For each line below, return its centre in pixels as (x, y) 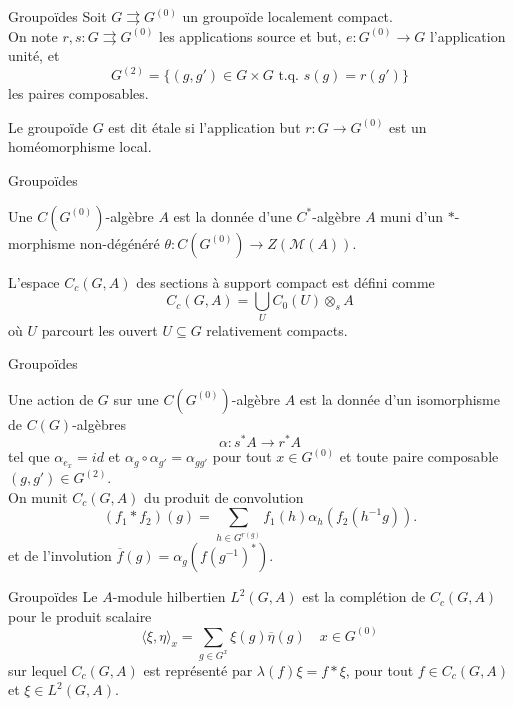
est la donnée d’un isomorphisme (399, 398)
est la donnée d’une (232, 215)
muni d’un (411, 215)
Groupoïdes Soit (57, 16)
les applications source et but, (250, 35)
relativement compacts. (277, 329)
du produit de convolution (224, 496)
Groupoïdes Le (53, 596)
